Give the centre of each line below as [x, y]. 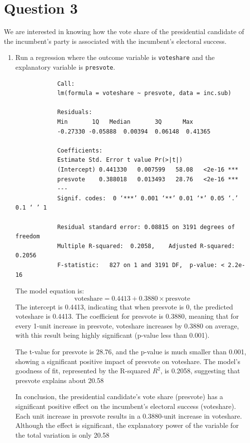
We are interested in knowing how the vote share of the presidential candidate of [124, 31]
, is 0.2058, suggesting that [200, 371]
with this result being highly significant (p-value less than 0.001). [112, 335]
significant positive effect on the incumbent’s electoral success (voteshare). [126, 406]
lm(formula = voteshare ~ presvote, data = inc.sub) [144, 93]
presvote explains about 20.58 [60, 380]
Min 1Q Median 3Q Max [125, 122]
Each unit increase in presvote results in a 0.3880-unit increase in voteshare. [129, 415]
